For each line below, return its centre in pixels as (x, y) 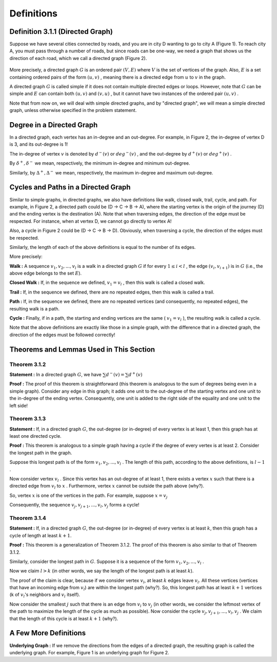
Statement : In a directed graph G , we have (56, 374)
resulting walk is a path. (35, 308)
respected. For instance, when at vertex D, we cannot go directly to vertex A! (91, 221)
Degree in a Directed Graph (54, 125)
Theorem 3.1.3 (28, 419)
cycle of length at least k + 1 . (41, 535)
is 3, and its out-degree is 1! (39, 144)
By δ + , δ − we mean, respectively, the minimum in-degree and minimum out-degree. (100, 163)
